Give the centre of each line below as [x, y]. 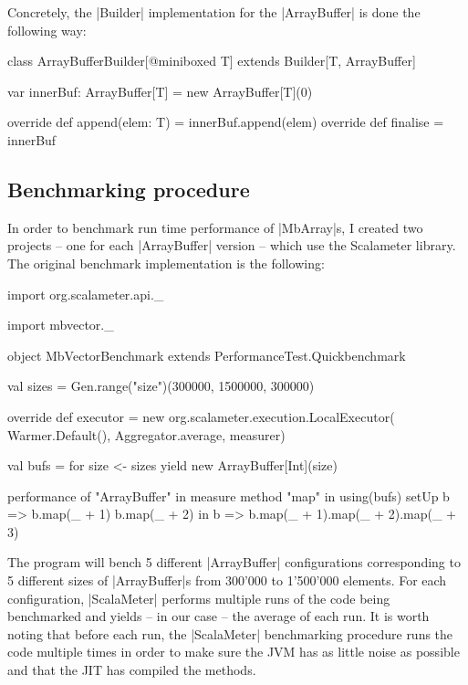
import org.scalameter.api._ [86, 294]
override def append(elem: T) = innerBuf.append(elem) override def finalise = [226, 122]
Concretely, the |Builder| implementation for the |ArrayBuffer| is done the [214, 12]
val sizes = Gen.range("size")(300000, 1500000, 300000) [161, 386]
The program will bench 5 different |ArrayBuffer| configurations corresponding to [234, 562]
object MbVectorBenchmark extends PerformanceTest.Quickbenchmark [207, 355]
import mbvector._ [61, 325]
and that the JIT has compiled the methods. [132, 670]
